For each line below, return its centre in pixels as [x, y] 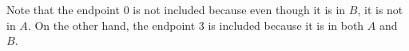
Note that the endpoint [63, 9]
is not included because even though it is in [239, 9]
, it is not [380, 9]
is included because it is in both [286, 25]
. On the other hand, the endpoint [111, 25]
